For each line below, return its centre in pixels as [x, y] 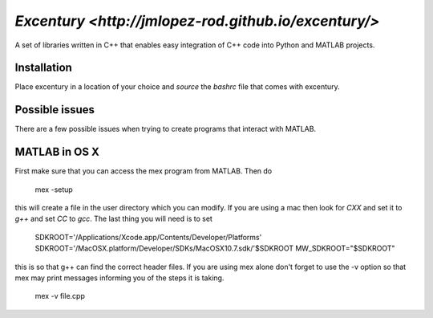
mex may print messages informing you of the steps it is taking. [119, 278]
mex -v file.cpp [60, 296]
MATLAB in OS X [57, 152]
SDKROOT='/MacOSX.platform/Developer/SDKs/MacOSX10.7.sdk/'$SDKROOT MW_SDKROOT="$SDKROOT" [215, 248]
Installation [43, 68]
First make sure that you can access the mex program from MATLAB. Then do [144, 171]
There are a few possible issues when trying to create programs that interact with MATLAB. [166, 129]
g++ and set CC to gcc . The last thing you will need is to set [113, 219]
